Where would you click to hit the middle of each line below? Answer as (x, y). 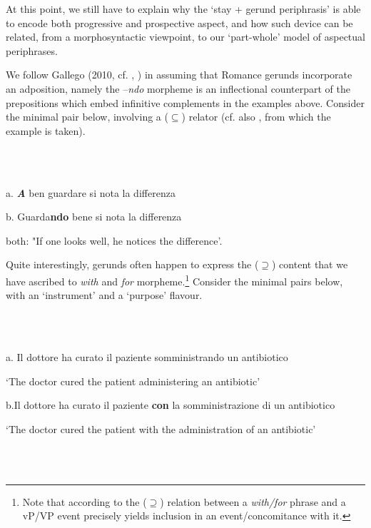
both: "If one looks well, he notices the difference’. (114, 240)
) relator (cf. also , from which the (256, 117)
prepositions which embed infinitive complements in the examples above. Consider (185, 102)
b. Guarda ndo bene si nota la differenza (94, 217)
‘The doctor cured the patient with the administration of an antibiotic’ (161, 428)
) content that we (310, 264)
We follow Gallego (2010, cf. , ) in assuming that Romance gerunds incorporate (179, 75)
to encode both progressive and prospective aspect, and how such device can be (179, 22)
